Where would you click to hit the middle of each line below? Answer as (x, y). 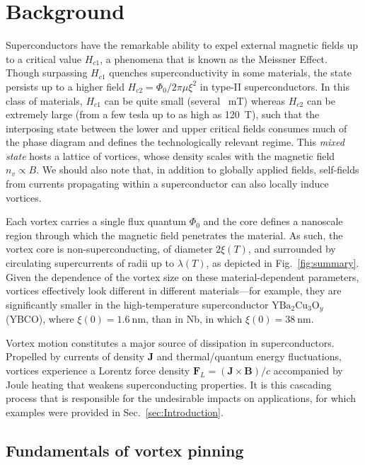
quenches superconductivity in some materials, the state (230, 73)
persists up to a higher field (65, 86)
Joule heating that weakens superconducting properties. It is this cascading (169, 384)
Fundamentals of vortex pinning (125, 450)
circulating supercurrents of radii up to (90, 263)
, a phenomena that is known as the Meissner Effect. (214, 58)
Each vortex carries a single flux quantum (96, 221)
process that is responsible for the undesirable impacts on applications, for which (181, 398)
